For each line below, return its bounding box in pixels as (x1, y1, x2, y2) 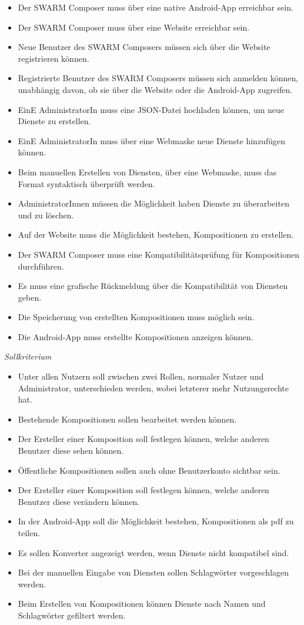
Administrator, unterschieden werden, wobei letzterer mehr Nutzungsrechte (18, 381, 289, 394)
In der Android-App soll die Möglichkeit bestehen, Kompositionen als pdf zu (18, 515, 294, 527)
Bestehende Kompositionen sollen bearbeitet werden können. (18, 413, 237, 425)
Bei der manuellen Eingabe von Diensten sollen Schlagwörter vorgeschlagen (18, 566, 289, 579)
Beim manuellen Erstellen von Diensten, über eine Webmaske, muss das (18, 165, 277, 178)
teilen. (18, 527, 41, 538)
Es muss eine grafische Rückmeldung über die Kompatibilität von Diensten (18, 280, 288, 292)
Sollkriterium (4, 350, 52, 363)
